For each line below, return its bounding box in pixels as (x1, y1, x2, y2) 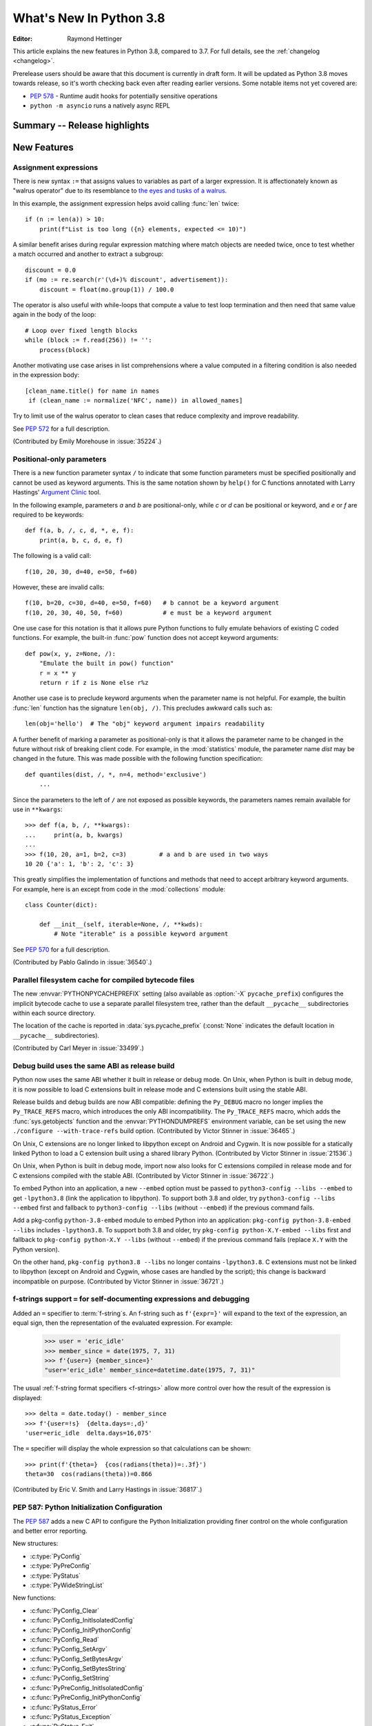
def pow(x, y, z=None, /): (25, 650, 116, 657)
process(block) (39, 346, 91, 353)
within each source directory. (12, 1009, 96, 1017)
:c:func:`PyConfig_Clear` (30, 1606, 100, 1615)
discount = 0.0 (25, 266, 76, 274)
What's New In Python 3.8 (12, 10, 165, 26)
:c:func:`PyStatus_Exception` (30, 1713, 112, 1721)
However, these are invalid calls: (12, 583, 105, 591)
